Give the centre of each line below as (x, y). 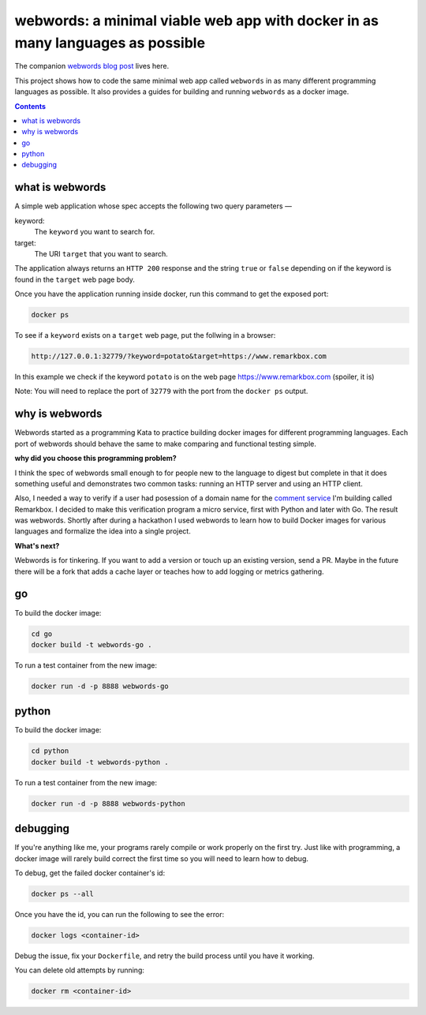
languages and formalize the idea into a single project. (103, 531)
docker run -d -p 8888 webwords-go (100, 686)
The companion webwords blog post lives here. (92, 66)
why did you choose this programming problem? (95, 459)
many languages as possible (110, 43)
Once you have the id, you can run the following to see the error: (120, 914)
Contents (30, 106)
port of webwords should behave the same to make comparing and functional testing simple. (166, 444)
